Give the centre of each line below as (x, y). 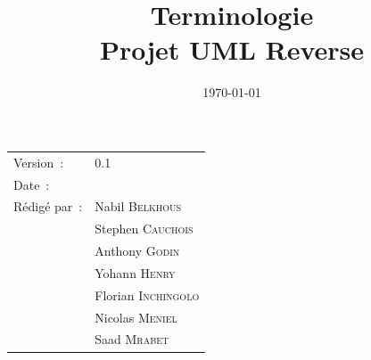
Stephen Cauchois (144, 229)
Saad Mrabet (132, 339)
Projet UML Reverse (232, 49)
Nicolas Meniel (136, 317)
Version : (39, 162)
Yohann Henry (135, 272)
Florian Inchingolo (147, 295)
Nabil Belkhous (138, 206)
